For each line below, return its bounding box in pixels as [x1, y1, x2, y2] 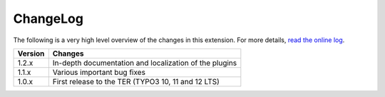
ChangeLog [13, 11, 83, 26]
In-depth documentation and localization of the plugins [52, 58, 237, 68]
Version [17, 48, 45, 58]
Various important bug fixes [52, 67, 146, 77]
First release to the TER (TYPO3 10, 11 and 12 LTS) [52, 76, 220, 86]
